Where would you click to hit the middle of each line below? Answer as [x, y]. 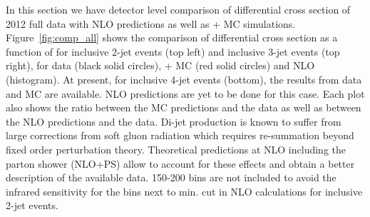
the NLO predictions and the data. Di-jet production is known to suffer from [174, 121]
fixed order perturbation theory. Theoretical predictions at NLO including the [176, 149]
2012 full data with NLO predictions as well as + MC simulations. [151, 23]
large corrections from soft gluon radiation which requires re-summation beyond [180, 135]
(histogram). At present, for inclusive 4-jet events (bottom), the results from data [184, 79]
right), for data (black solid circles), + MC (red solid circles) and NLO [160, 65]
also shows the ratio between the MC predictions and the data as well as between [184, 107]
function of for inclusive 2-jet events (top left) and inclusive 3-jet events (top [173, 51]
